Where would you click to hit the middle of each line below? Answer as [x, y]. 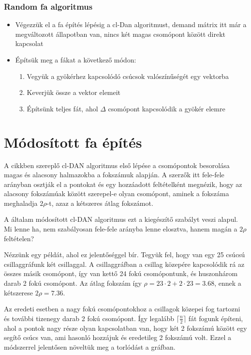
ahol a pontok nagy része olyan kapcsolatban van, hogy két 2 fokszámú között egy [125, 328]
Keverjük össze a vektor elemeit [74, 92]
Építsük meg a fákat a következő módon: [76, 60]
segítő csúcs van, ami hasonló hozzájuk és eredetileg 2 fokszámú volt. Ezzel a [118, 337]
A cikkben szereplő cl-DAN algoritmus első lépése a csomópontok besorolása [117, 165]
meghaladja [21, 203]
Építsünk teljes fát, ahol [62, 108]
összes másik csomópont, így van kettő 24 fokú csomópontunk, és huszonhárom [121, 273]
